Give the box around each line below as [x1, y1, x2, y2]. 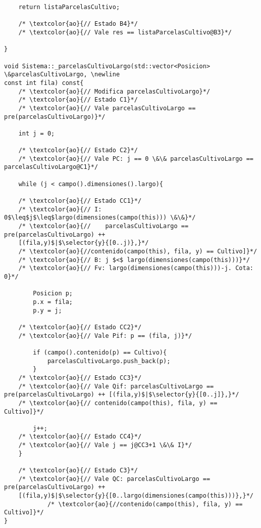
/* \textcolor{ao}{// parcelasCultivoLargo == [18, 223, 189, 230]
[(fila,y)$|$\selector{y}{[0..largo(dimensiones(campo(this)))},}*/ [18, 492, 253, 500]
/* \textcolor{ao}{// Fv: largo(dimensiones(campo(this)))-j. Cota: [18, 265, 253, 272]
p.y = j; [33, 306, 62, 314]
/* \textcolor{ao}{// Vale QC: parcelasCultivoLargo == [18, 475, 211, 482]
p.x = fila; [33, 298, 73, 305]
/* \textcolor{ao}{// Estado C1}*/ [18, 96, 138, 104]
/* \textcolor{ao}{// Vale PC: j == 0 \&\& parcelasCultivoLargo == [18, 155, 253, 162]
